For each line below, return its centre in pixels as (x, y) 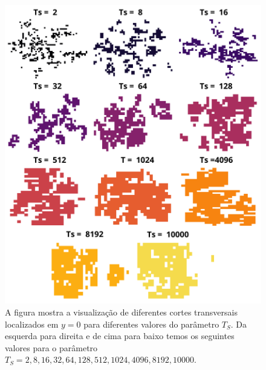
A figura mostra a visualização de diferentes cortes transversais (121, 312)
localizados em (32, 324)
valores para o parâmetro (51, 347)
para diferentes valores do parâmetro (151, 324)
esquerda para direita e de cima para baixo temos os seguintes (120, 336)
